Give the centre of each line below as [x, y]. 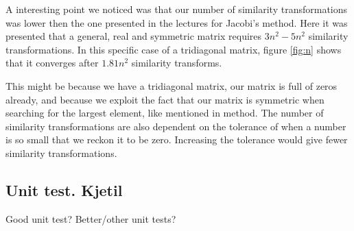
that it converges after [52, 63]
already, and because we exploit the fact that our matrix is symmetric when [165, 99]
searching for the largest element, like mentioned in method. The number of [165, 113]
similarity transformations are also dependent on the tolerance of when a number [176, 126]
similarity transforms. [177, 63]
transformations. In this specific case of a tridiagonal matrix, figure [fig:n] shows [174, 49]
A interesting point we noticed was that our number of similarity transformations [177, 9]
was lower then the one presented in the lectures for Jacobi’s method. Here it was [177, 22]
